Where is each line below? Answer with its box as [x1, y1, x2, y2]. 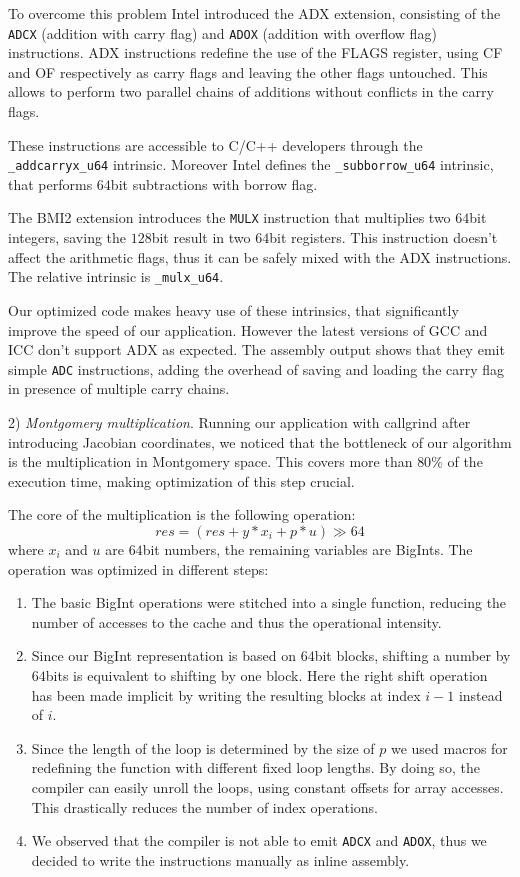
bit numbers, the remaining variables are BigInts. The [142, 538, 473, 559]
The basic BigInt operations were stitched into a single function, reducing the [31, 592, 507, 613]
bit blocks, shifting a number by [314, 645, 511, 666]
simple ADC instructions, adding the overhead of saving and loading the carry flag [8, 358, 505, 379]
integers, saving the [8, 227, 127, 248]
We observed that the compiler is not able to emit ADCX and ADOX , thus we [31, 830, 487, 851]
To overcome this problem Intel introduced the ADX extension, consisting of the [8, 3, 501, 23]
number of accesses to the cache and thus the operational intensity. [31, 611, 442, 632]
